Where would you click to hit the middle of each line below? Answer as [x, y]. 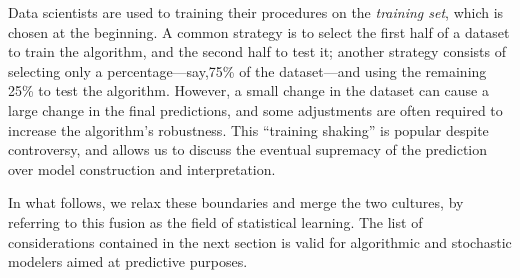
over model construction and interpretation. [142, 168]
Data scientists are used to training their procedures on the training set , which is [256, 12]
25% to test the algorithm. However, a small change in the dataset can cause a [248, 90]
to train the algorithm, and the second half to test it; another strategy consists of [257, 51]
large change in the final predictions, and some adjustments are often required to [255, 109]
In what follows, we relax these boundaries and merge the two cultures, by [236, 202]
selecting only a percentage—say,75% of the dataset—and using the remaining [247, 70]
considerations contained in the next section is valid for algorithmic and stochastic [260, 241]
